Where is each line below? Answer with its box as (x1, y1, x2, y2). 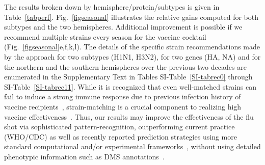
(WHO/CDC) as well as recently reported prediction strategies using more (4, 131, 237, 142)
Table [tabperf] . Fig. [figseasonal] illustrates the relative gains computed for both (4, 11, 258, 22)
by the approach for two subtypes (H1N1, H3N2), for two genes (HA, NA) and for (4, 51, 261, 62)
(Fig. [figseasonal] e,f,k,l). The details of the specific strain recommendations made (4, 41, 260, 52)
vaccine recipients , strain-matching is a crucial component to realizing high (4, 101, 242, 112)
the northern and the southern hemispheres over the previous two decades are (4, 61, 247, 72)
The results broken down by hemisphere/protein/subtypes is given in (4, 2, 220, 12)
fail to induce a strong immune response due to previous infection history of (4, 91, 241, 102)
